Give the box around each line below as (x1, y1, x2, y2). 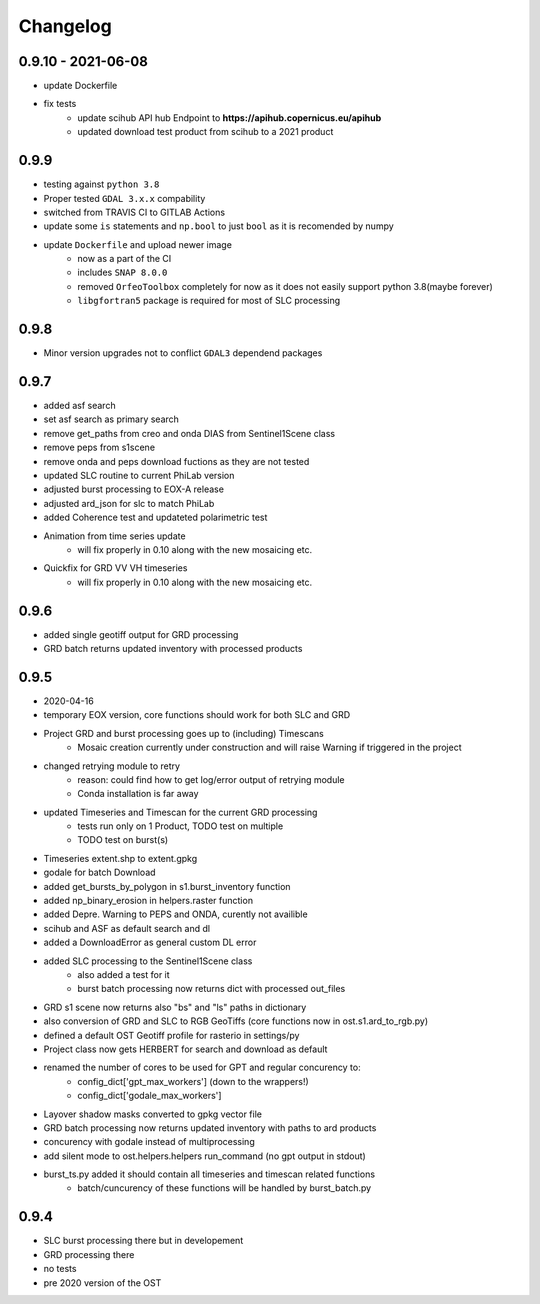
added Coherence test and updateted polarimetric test (43, 511, 268, 524)
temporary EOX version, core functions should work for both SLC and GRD (43, 709, 351, 721)
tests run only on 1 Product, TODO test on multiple (77, 820, 284, 832)
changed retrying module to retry (43, 760, 180, 772)
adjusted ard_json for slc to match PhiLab (43, 497, 215, 509)
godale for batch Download (43, 866, 156, 879)
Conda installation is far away (77, 788, 199, 800)
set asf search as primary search (43, 413, 180, 425)
